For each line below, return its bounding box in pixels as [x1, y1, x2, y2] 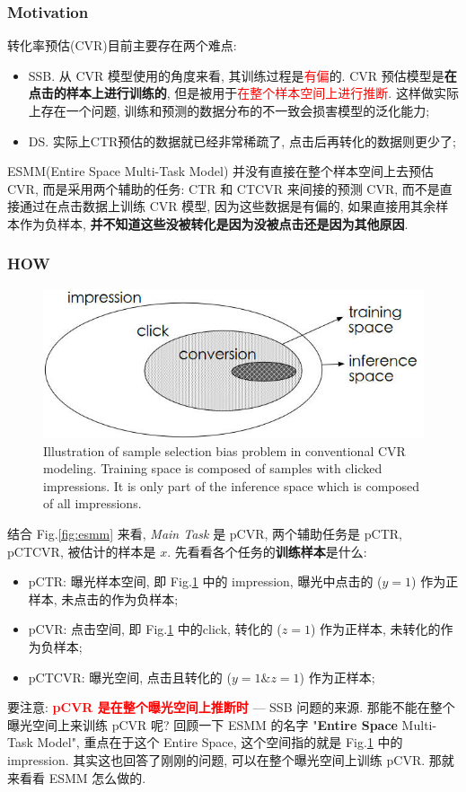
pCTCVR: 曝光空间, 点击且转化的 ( [28, 667, 232, 686]
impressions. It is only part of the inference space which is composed [43, 476, 420, 495]
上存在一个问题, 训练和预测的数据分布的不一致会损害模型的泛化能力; [28, 101, 430, 119]
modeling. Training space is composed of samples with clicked [43, 459, 382, 478]
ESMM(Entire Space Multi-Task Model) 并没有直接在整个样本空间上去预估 [7, 162, 434, 180]
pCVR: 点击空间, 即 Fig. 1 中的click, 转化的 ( [28, 620, 282, 638]
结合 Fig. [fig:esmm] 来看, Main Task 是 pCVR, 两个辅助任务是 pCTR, [7, 524, 402, 543]
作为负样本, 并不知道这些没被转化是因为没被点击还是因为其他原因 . [19, 214, 409, 233]
